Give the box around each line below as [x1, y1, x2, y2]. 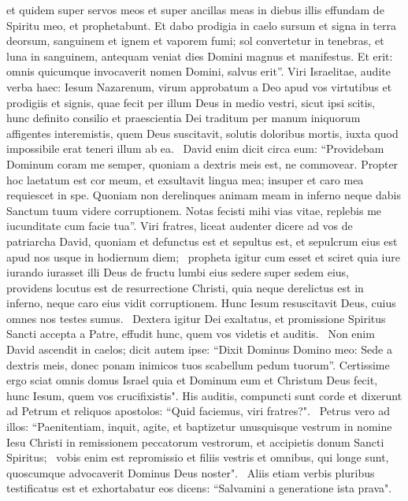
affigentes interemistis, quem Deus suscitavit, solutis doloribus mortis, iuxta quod [6, 124, 399, 141]
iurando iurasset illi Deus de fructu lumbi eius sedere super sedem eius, [6, 264, 349, 280]
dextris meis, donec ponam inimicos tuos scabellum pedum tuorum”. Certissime [6, 356, 390, 373]
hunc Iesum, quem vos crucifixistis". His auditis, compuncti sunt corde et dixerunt [6, 387, 402, 403]
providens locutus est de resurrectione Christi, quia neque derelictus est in [6, 279, 364, 295]
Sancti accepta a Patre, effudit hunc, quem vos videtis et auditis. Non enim [6, 325, 375, 342]
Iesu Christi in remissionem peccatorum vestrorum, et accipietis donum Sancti [6, 433, 384, 450]
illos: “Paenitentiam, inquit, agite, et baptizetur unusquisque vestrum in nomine [6, 418, 392, 435]
